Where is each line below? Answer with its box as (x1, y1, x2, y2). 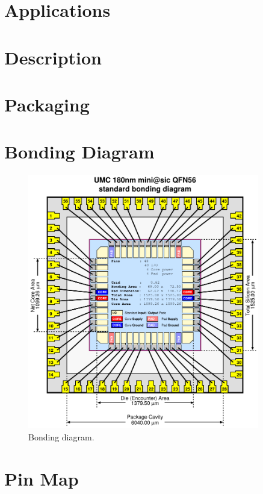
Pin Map (4, 466, 79, 490)
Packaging (4, 92, 90, 116)
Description (4, 45, 102, 69)
